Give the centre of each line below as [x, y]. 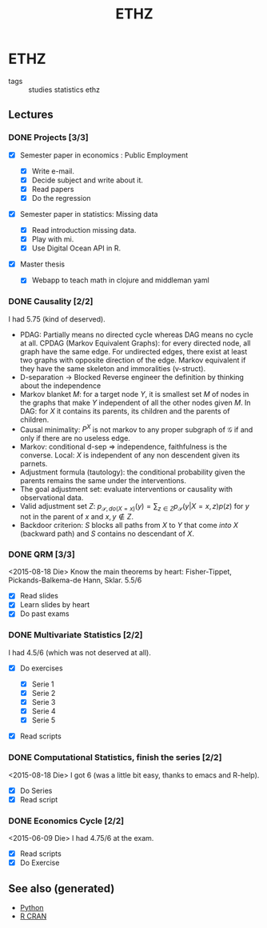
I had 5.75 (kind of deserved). [57, 319]
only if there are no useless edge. [75, 438]
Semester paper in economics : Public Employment [104, 155]
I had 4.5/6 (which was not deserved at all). [80, 652]
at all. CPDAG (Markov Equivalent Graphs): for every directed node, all [135, 343]
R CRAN [33, 916]
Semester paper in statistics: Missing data [89, 214]
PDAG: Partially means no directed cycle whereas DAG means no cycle [136, 334]
